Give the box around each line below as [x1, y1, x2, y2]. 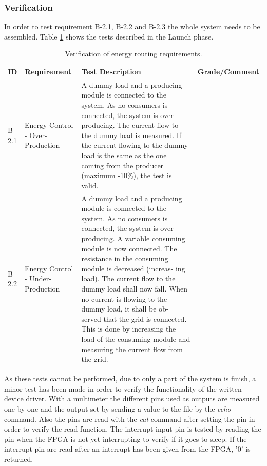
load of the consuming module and [81, 333, 190, 344]
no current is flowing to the [81, 293, 167, 304]
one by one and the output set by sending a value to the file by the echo [4, 403, 231, 414]
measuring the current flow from [81, 343, 183, 354]
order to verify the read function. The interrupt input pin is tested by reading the [4, 423, 261, 434]
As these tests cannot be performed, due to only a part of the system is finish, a [4, 373, 256, 384]
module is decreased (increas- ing [81, 263, 185, 274]
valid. [81, 180, 99, 190]
